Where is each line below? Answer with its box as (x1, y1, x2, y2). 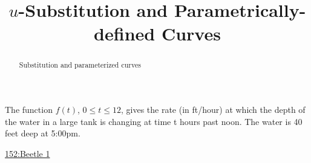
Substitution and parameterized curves (19, 60, 141, 70)
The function (5, 103, 53, 116)
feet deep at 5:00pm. (5, 127, 80, 139)
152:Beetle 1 (5, 147, 50, 159)
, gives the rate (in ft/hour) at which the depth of (120, 103, 306, 116)
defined (94, 21, 155, 46)
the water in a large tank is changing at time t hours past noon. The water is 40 (5, 115, 303, 127)
